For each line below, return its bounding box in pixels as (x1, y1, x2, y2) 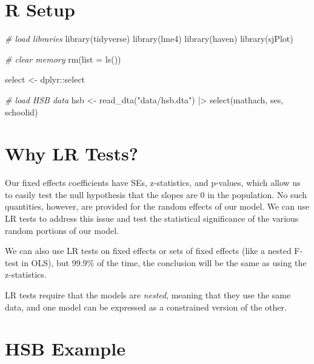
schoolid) (5, 105, 38, 118)
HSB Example (5, 336, 125, 361)
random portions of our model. (5, 224, 119, 236)
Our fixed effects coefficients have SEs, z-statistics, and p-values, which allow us (5, 176, 301, 189)
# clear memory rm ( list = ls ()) (5, 52, 121, 65)
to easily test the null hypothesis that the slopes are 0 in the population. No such (5, 188, 307, 201)
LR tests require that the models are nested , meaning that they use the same (5, 288, 291, 301)
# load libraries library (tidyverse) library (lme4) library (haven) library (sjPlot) (5, 32, 293, 45)
